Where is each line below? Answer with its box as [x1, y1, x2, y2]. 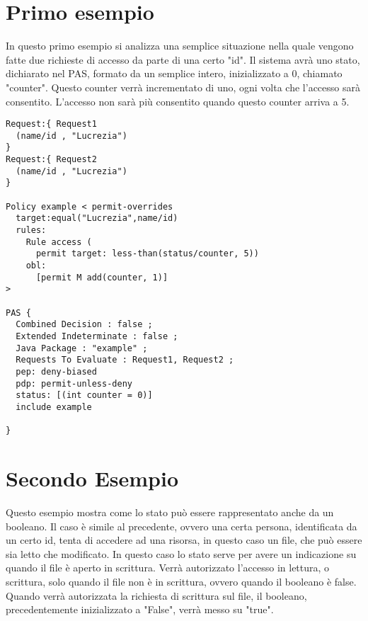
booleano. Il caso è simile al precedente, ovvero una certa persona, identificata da [6, 518, 357, 533]
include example [16, 401, 92, 412]
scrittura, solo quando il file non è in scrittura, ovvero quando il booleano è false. [6, 574, 357, 588]
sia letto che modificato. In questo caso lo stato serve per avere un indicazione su [6, 546, 357, 561]
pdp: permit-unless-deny [16, 378, 132, 389]
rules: [16, 225, 47, 235]
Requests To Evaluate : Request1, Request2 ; [16, 355, 234, 365]
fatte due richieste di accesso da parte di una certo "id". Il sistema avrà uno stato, [6, 52, 360, 67]
